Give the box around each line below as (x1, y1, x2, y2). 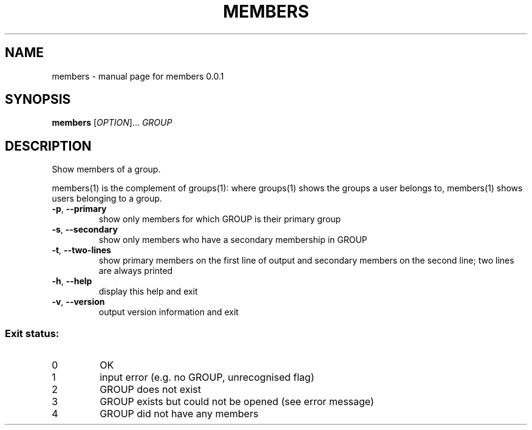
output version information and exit (98, 307, 239, 318)
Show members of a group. (52, 164, 161, 175)
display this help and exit (98, 286, 198, 297)
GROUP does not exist (100, 383, 201, 396)
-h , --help (52, 276, 92, 287)
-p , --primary (52, 203, 107, 214)
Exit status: (5, 327, 60, 340)
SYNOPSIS (5, 92, 71, 107)
